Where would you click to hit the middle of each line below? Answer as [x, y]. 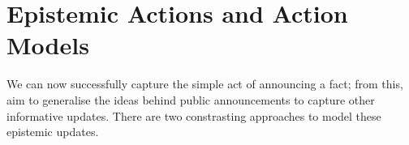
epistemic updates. [53, 132]
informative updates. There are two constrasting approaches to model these [194, 115]
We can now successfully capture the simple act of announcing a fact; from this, [205, 84]
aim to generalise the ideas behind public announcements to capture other [191, 99]
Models [48, 45]
